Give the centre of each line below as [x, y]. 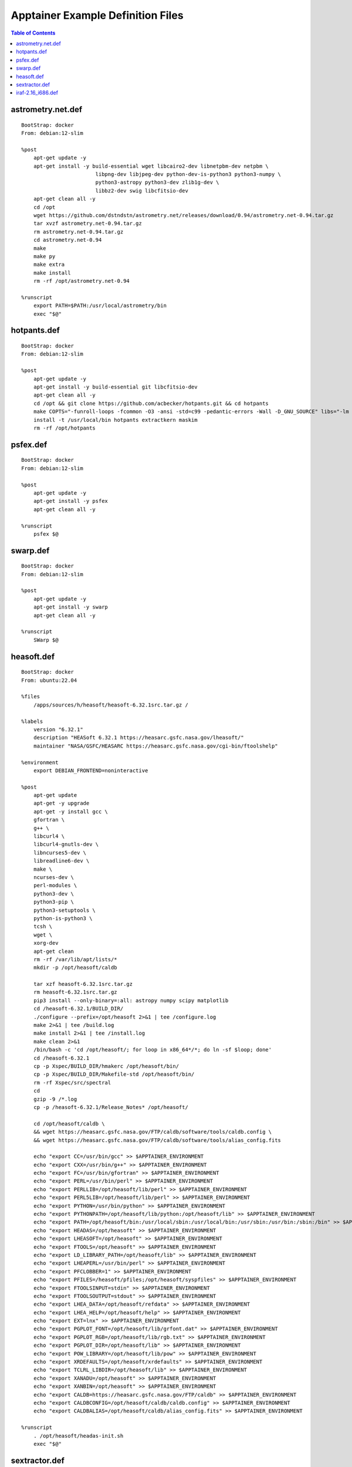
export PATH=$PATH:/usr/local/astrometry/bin [100, 306]
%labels [32, 721]
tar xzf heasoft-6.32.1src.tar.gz [83, 984]
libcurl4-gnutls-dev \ [66, 844]
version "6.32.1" [58, 729]
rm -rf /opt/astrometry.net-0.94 [82, 281]
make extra [49, 265]
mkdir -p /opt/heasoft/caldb [75, 968]
